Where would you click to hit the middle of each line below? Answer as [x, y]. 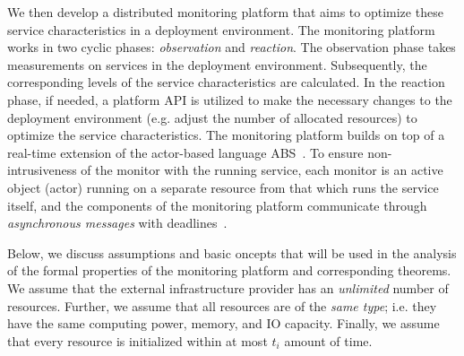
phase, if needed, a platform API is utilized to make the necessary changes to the [230, 99]
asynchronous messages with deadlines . [117, 223]
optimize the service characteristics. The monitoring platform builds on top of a [226, 135]
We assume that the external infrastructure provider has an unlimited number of [228, 287]
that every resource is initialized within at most [137, 340]
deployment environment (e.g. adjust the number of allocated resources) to [212, 117]
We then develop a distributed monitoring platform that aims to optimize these [225, 12]
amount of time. [328, 340]
